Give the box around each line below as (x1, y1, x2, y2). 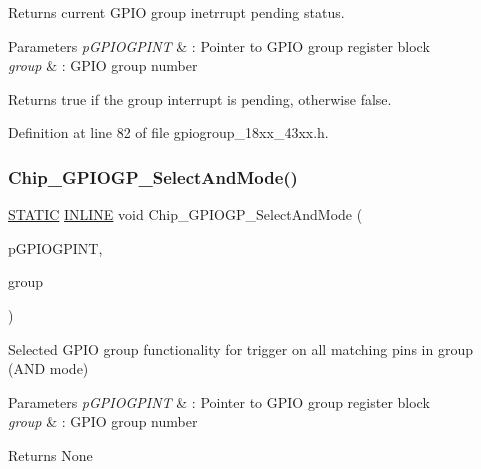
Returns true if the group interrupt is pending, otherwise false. (8, 88, 392, 109)
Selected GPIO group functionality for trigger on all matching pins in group (8, 338, 473, 359)
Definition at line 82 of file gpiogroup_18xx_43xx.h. (8, 122, 329, 143)
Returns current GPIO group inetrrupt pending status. (8, 2, 345, 22)
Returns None (8, 444, 93, 465)
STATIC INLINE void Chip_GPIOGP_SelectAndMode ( (8, 204, 363, 225)
